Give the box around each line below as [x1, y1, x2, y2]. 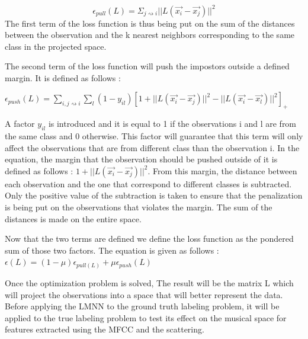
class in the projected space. [5, 40, 107, 52]
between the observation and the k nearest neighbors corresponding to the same [5, 28, 295, 41]
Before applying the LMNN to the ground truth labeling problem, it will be [5, 300, 280, 312]
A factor [5, 117, 35, 130]
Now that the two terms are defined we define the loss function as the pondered [5, 232, 294, 245]
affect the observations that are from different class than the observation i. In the [5, 141, 300, 153]
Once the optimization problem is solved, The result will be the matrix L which [5, 276, 294, 289]
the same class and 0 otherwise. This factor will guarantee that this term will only [5, 130, 303, 142]
